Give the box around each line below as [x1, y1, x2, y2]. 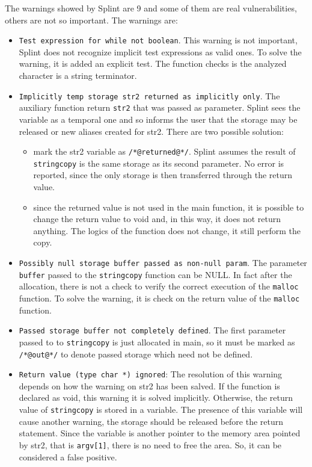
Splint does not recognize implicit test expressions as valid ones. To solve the [19, 45, 302, 58]
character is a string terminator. [19, 69, 137, 82]
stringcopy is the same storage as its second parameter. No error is [33, 156, 284, 169]
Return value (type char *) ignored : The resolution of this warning [19, 368, 283, 380]
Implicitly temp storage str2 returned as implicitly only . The [19, 89, 280, 102]
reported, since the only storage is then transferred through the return [33, 169, 293, 181]
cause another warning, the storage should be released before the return [19, 415, 284, 427]
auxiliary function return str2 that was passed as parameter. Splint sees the [19, 101, 301, 114]
